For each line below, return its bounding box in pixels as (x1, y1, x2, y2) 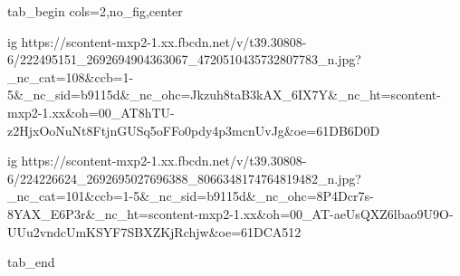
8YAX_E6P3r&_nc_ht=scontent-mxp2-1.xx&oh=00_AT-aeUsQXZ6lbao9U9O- (7, 204, 454, 223)
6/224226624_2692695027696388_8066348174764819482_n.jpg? (7, 168, 361, 187)
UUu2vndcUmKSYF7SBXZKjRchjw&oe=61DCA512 (7, 222, 302, 241)
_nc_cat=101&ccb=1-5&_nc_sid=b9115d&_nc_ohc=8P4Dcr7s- (7, 186, 374, 205)
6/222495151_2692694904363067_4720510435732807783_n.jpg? (7, 50, 361, 69)
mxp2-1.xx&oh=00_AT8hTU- (7, 102, 175, 121)
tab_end (7, 252, 55, 271)
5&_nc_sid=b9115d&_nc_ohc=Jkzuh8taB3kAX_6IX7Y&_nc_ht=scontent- (7, 85, 441, 104)
